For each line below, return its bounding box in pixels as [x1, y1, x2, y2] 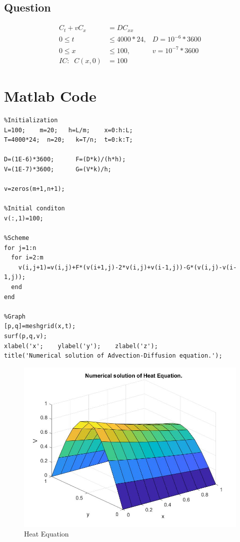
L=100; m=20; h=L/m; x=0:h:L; [4, 126, 133, 134]
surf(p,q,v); [4, 332, 47, 340]
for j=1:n [4, 244, 36, 251]
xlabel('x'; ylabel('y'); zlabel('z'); [4, 342, 158, 350]
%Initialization [4, 116, 58, 124]
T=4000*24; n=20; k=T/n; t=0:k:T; [4, 136, 133, 144]
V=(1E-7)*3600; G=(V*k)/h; [4, 165, 111, 173]
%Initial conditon [4, 205, 65, 212]
